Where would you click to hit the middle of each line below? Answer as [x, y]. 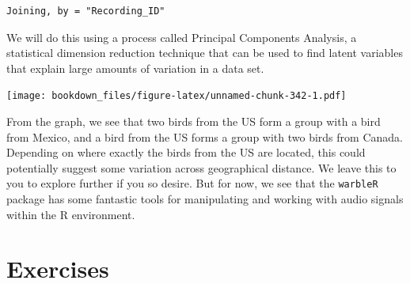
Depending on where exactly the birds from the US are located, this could [186, 152]
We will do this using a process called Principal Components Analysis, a [182, 37]
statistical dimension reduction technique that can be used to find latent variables [205, 53]
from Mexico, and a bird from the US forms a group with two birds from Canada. [205, 136]
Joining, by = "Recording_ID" [86, 11]
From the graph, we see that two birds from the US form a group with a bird [194, 121]
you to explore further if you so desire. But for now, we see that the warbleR [192, 183]
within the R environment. [71, 214]
